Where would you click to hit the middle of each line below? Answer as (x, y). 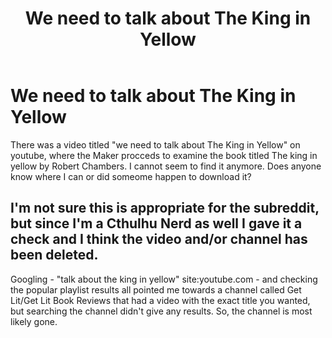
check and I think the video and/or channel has (159, 239)
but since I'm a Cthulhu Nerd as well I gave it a (156, 223)
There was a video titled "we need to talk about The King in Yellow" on (155, 144)
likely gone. (34, 321)
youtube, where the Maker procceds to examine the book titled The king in (164, 155)
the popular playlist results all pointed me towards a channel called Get (156, 289)
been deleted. (54, 255)
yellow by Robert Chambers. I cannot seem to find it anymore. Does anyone (166, 166)
